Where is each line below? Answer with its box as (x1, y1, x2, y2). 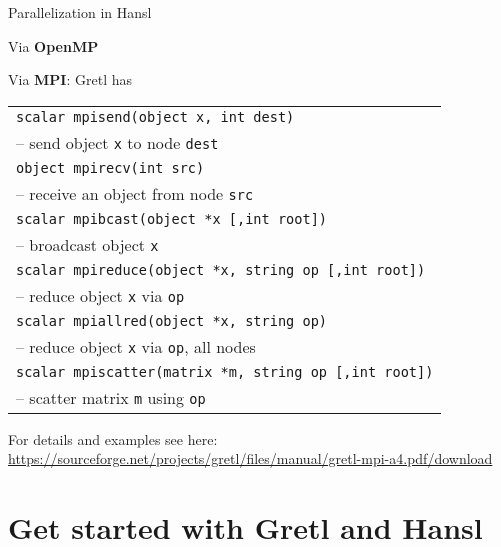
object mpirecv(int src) (16, 159, 205, 176)
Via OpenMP (8, 35, 99, 56)
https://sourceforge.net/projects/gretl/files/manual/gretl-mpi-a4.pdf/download (8, 448, 493, 469)
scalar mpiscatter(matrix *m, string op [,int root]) (16, 363, 434, 380)
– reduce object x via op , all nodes (16, 334, 256, 358)
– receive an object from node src (16, 181, 254, 205)
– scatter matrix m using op (16, 385, 206, 409)
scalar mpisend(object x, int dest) (16, 108, 295, 125)
